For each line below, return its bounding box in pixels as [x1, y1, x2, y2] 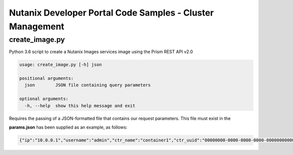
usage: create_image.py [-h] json [19, 62, 102, 68]
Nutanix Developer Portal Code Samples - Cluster [9, 7, 214, 18]
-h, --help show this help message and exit [24, 103, 135, 108]
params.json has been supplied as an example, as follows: [9, 124, 127, 130]
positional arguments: [19, 76, 74, 81]
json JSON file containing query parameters [24, 82, 151, 88]
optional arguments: [19, 96, 68, 102]
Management [9, 21, 64, 32]
